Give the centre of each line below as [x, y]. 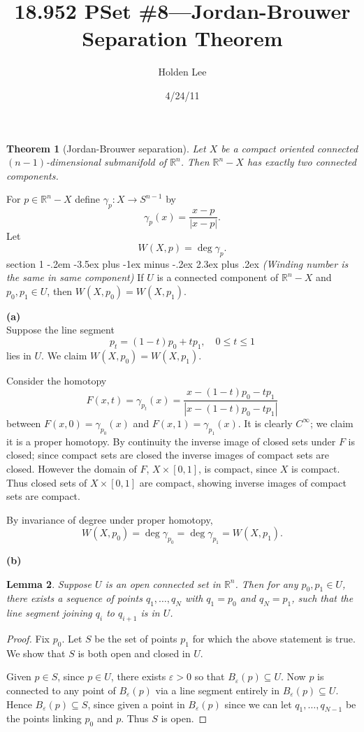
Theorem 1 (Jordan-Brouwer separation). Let [106, 148]
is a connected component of [218, 277]
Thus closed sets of [47, 482]
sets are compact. [43, 496]
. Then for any [267, 583]
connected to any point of [61, 690]
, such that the [322, 598]
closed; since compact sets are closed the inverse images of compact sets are [168, 455]
